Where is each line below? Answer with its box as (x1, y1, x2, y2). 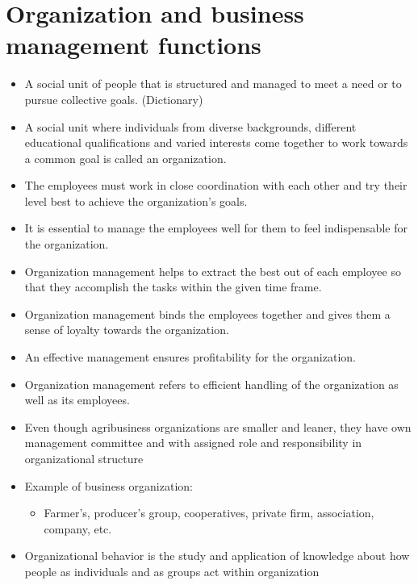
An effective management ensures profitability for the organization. (24, 349, 356, 366)
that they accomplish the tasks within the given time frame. (24, 278, 322, 295)
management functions (6, 28, 261, 61)
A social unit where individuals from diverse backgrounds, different (24, 118, 357, 135)
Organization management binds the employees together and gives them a (24, 305, 391, 322)
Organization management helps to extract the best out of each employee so (24, 262, 401, 279)
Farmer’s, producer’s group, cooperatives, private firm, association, (44, 504, 374, 521)
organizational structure (24, 450, 144, 466)
